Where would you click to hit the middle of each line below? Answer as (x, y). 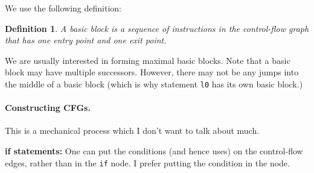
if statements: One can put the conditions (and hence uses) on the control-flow (154, 151)
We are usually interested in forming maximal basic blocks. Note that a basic (148, 60)
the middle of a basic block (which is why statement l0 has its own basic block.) (154, 83)
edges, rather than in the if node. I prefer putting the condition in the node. (147, 162)
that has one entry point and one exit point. (86, 40)
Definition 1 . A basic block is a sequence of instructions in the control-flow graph (157, 28)
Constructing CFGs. (48, 108)
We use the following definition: (63, 8)
